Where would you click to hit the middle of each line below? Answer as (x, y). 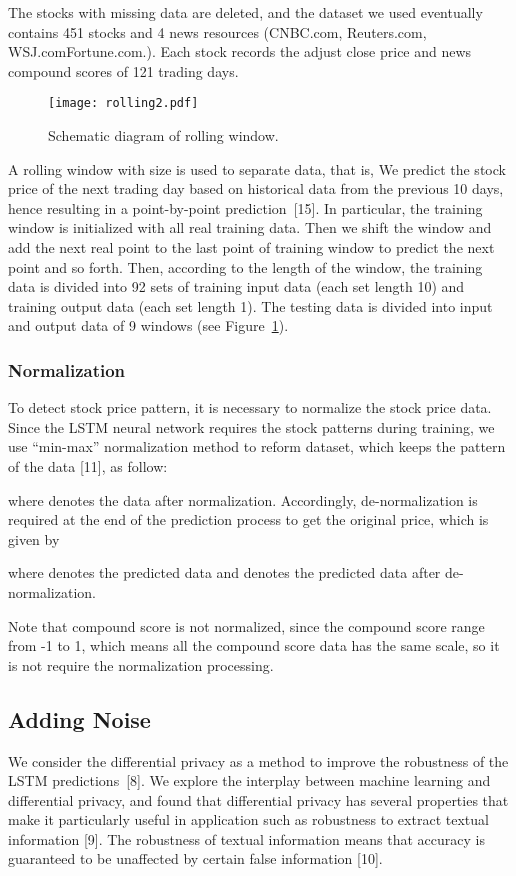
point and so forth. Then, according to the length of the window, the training (245, 266)
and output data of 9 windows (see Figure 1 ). (148, 325)
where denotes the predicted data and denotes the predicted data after (224, 572)
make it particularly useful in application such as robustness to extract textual (248, 819)
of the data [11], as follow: (88, 465)
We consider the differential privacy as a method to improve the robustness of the (258, 760)
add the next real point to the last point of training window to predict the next (251, 247)
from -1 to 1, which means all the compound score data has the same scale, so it (254, 645)
